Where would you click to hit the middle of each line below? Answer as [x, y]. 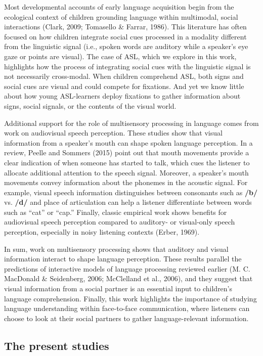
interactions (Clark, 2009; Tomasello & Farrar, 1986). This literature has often [125, 27]
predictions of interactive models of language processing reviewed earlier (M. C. [127, 268]
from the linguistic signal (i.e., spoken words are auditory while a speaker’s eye [126, 46]
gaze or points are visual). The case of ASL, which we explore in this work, [120, 56]
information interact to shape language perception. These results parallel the [123, 259]
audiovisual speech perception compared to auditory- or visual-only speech [120, 222]
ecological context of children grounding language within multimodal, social [121, 16]
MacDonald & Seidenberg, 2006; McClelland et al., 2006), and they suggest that [128, 278]
